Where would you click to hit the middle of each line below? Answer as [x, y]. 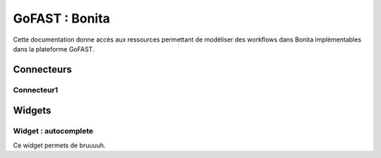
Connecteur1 [36, 90]
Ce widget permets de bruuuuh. [59, 145]
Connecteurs [42, 69]
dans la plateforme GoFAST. [54, 49]
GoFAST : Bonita [62, 18]
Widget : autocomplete [53, 131]
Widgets [32, 110]
